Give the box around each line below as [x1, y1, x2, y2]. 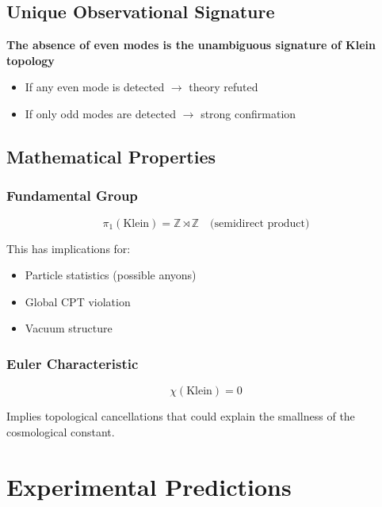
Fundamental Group [6, 186, 138, 205]
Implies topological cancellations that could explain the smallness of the [6, 408, 355, 424]
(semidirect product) [210, 217, 310, 229]
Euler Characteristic [6, 353, 139, 373]
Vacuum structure [25, 320, 113, 336]
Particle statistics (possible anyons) [25, 267, 197, 283]
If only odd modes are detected [25, 105, 177, 121]
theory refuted [189, 79, 258, 95]
